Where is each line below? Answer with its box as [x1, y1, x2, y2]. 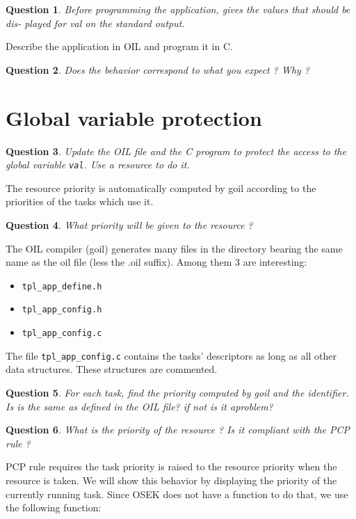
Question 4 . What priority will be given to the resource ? [6, 217, 253, 232]
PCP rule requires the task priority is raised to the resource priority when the [6, 459, 337, 474]
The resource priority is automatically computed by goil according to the [6, 180, 316, 195]
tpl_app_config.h [22, 305, 102, 315]
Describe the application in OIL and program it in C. [6, 39, 233, 54]
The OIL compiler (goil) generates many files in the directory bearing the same [6, 241, 343, 255]
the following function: [6, 500, 102, 515]
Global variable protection [6, 103, 262, 131]
